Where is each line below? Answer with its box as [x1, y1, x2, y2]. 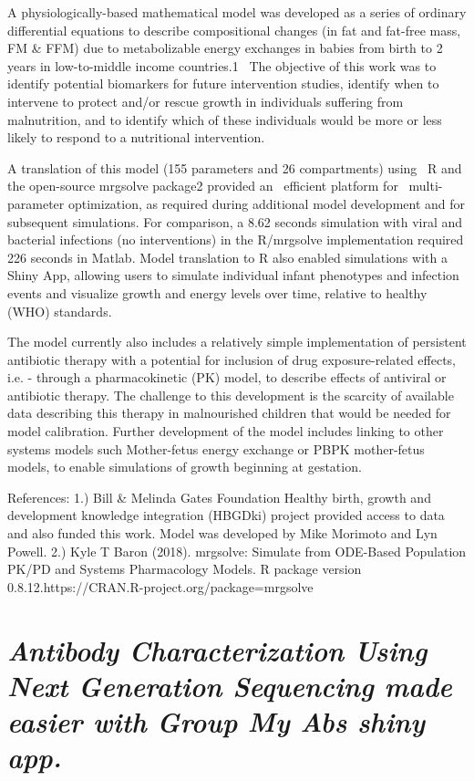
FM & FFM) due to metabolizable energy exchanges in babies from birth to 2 [7, 38, 443, 57]
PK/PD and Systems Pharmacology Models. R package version [7, 559, 362, 578]
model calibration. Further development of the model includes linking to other [7, 422, 444, 441]
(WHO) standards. [7, 301, 112, 320]
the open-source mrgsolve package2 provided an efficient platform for [7, 176, 398, 195]
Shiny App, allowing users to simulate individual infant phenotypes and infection [7, 266, 459, 285]
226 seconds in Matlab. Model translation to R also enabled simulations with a [7, 247, 448, 266]
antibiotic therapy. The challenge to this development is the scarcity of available [7, 385, 454, 404]
